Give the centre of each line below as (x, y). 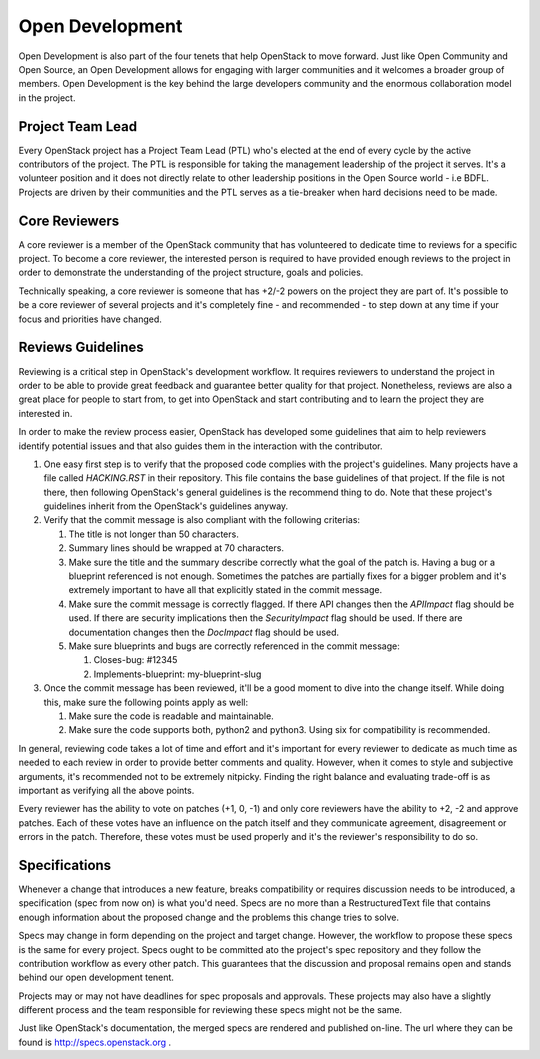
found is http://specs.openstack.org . (95, 1042)
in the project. (47, 97)
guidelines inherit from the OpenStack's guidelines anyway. (166, 506)
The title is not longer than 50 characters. (153, 534)
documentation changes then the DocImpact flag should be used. (204, 632)
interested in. (45, 413)
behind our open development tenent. (96, 977)
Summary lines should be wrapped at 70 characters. (176, 548)
